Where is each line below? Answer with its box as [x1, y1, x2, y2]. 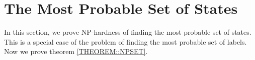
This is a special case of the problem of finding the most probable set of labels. [4, 36, 247, 47]
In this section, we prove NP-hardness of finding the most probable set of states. [4, 27, 251, 37]
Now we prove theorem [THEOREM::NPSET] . [4, 46, 148, 57]
